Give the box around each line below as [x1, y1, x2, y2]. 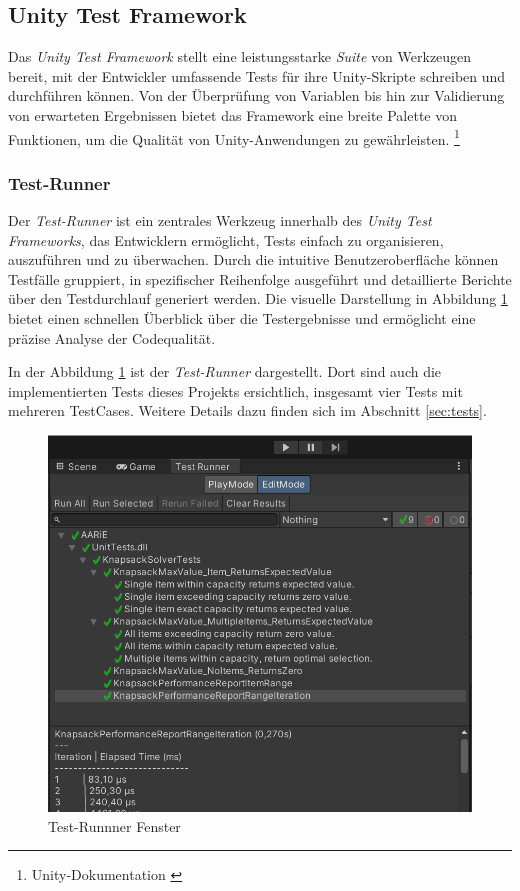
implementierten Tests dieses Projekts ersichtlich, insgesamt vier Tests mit [8, 380, 463, 401]
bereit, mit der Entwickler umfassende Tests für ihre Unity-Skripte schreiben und [8, 65, 506, 86]
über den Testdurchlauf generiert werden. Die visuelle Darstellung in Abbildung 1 [8, 288, 508, 309]
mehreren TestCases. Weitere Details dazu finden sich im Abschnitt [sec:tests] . [8, 400, 487, 421]
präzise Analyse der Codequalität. [8, 327, 216, 348]
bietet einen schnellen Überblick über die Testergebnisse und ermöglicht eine [8, 308, 476, 329]
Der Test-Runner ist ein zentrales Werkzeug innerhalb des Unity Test [8, 210, 432, 231]
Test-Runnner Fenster [48, 815, 181, 836]
